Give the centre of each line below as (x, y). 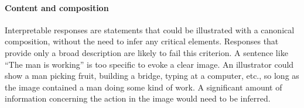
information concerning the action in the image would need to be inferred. (138, 98)
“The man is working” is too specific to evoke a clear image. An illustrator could (149, 64)
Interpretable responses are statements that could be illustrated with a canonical (150, 29)
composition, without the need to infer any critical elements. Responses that (142, 41)
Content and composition (57, 7)
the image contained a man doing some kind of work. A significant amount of (144, 87)
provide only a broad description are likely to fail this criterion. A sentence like (146, 52)
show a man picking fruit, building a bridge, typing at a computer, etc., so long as (152, 76)
